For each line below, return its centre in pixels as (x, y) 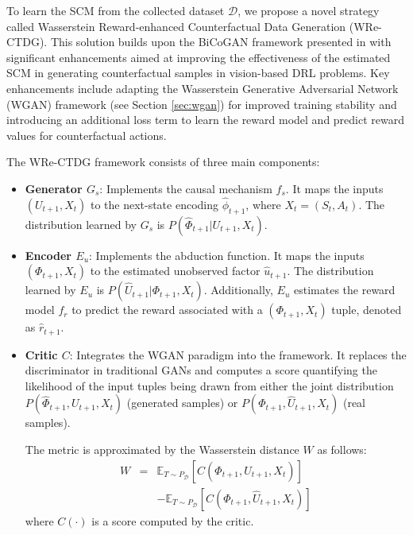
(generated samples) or (182, 403)
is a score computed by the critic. (173, 520)
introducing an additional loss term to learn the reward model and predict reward (206, 120)
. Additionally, (238, 290)
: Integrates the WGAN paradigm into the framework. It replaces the (238, 354)
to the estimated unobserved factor (175, 271)
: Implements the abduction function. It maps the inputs (227, 255)
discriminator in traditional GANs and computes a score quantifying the (201, 370)
